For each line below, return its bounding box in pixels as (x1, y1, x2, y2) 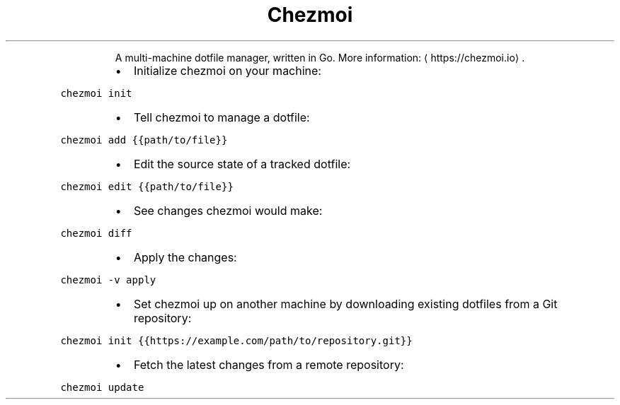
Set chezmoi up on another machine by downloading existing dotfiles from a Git (133, 296, 558, 311)
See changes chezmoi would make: (133, 203, 323, 218)
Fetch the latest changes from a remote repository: (133, 357, 404, 372)
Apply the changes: (133, 250, 237, 264)
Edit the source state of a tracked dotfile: (133, 156, 351, 171)
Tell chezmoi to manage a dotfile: (133, 110, 310, 124)
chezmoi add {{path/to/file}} (60, 134, 228, 146)
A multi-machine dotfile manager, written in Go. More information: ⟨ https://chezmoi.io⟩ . (115, 51, 525, 64)
